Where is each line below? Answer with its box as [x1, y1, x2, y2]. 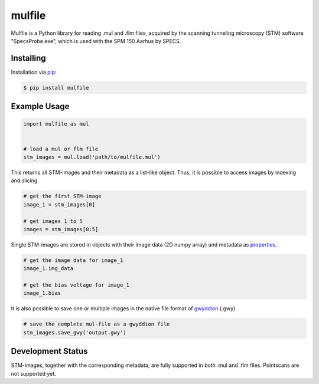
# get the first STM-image [23, 193, 102, 200]
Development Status [11, 346, 88, 356]
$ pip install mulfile [23, 84, 89, 91]
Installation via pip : [11, 68, 57, 76]
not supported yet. [11, 370, 56, 377]
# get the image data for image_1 [23, 257, 123, 264]
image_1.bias [23, 290, 61, 297]
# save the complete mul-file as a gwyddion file [23, 321, 170, 327]
